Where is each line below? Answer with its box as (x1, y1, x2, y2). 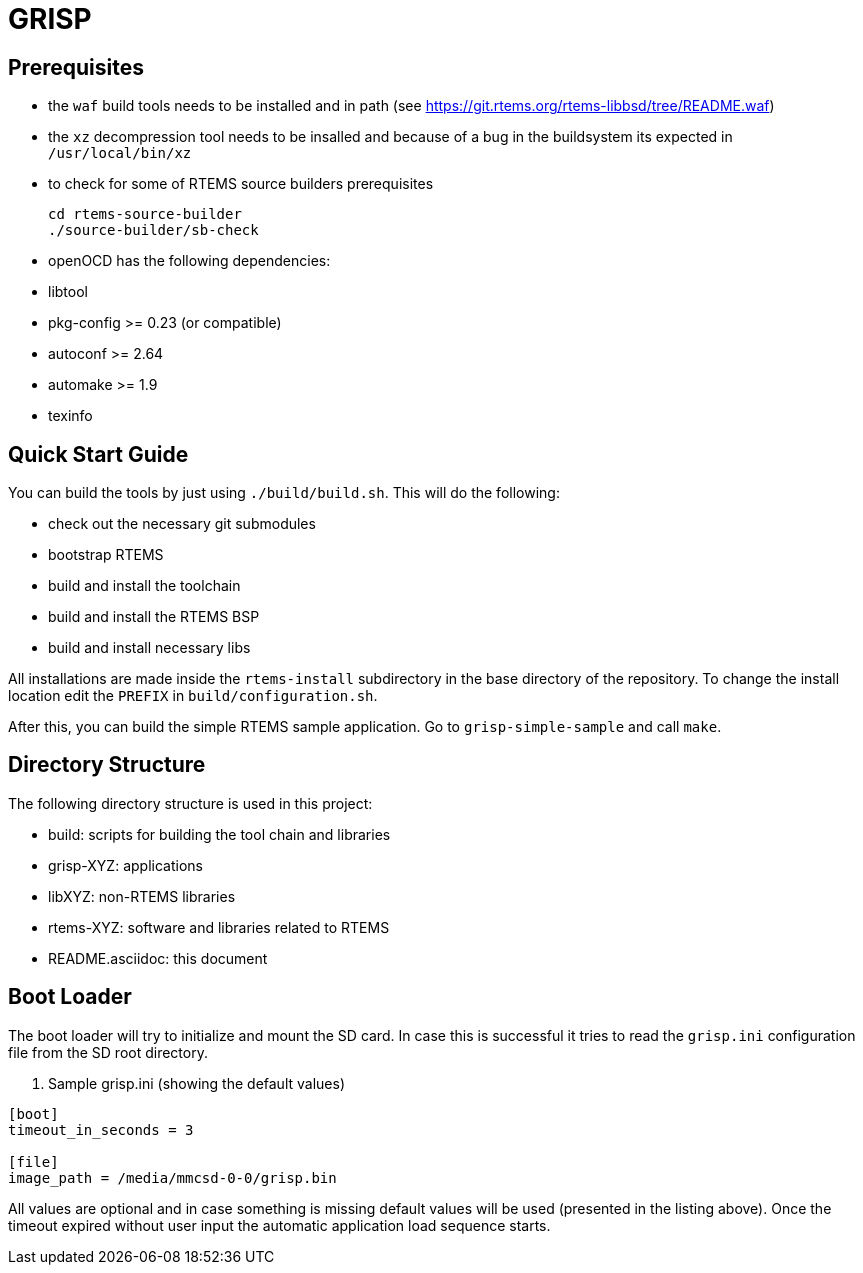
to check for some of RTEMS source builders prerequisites (48, 175, 434, 193)
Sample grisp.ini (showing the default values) (48, 1074, 345, 1092)
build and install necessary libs (48, 639, 251, 657)
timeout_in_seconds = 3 (8, 1121, 194, 1138)
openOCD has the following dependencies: (48, 252, 331, 270)
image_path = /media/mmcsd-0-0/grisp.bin (8, 1169, 337, 1186)
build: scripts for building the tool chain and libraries (48, 825, 391, 843)
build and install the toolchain (48, 577, 241, 595)
